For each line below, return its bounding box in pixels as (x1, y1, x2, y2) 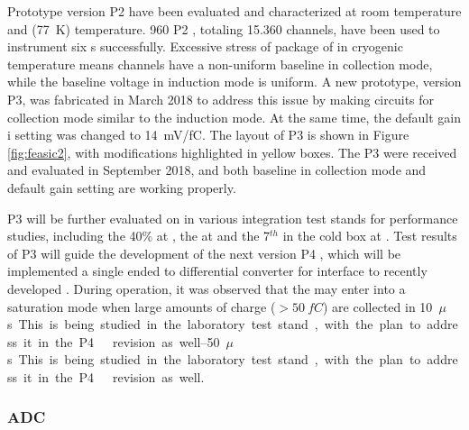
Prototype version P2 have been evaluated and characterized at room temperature (7, 2, 462, 20)
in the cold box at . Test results (282, 226, 457, 245)
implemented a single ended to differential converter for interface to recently (7, 261, 428, 280)
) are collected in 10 (323, 297, 433, 316)
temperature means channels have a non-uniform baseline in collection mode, (7, 54, 433, 73)
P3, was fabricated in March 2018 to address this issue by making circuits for (7, 89, 435, 108)
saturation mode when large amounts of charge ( (7, 297, 276, 316)
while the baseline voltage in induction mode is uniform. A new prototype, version (7, 72, 462, 91)
